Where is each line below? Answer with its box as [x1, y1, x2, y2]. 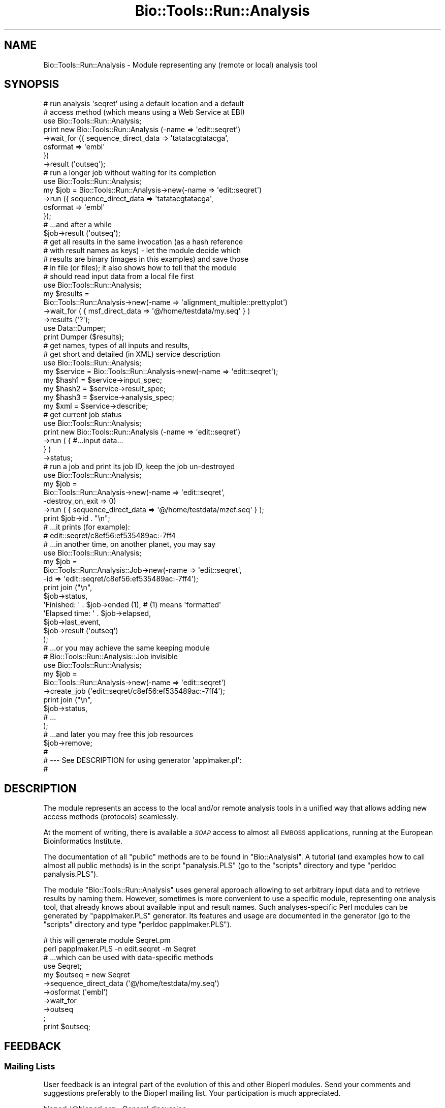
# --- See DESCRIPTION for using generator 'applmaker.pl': [43, 756, 242, 765]
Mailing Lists [4, 1061, 55, 1072]
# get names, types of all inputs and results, [43, 341, 190, 350]
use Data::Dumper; [43, 324, 106, 333]
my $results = [43, 289, 89, 298]
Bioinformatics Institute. [43, 837, 122, 846]
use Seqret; [43, 962, 82, 971]
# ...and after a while [43, 220, 112, 229]
